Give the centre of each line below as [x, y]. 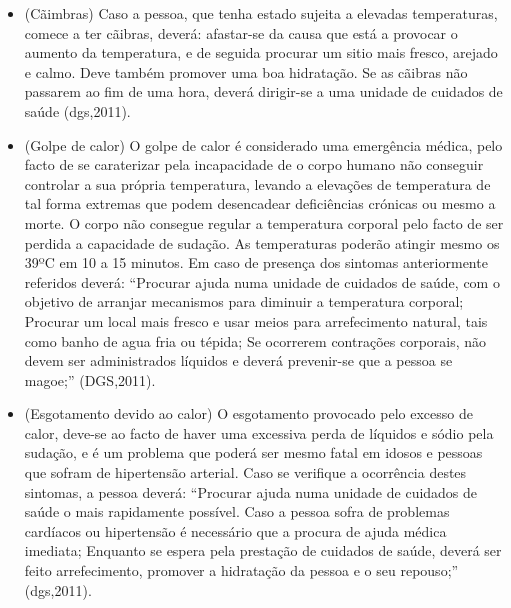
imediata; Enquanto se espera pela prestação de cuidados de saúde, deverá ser [263, 550]
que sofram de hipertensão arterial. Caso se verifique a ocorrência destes [245, 472]
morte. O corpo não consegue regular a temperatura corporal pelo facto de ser [264, 222]
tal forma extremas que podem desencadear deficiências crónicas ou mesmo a [260, 203]
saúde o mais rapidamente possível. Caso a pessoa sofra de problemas [237, 511]
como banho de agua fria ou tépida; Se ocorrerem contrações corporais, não [255, 340]
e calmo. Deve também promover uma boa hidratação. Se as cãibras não [246, 71]
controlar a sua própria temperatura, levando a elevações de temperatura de [257, 183]
